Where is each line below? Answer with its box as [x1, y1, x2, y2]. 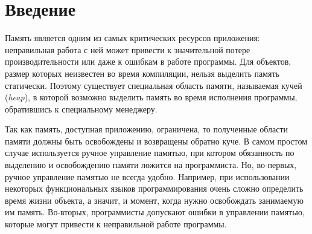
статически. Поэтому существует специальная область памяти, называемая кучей [5, 79, 302, 91]
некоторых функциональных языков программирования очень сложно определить [5, 182, 304, 195]
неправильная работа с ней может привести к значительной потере [5, 43, 250, 56]
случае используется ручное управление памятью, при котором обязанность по [5, 146, 294, 159]
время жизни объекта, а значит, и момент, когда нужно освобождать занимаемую [5, 193, 304, 206]
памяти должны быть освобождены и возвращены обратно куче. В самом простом [5, 134, 308, 147]
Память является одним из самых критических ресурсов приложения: [5, 31, 260, 44]
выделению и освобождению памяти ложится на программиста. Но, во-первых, [5, 158, 297, 171]
